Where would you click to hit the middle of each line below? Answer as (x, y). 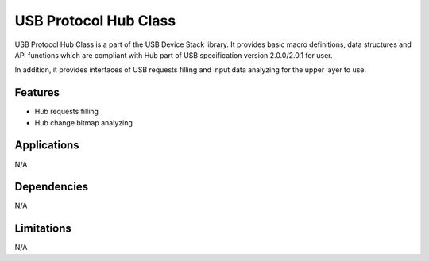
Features (37, 92)
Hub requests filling (67, 112)
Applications (47, 146)
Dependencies (52, 187)
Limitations (43, 229)
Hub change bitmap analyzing (83, 122)
